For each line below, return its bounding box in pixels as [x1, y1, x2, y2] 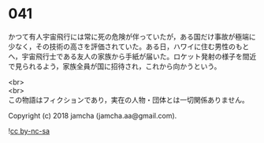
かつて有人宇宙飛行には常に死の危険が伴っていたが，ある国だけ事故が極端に [8, 32, 256, 41]
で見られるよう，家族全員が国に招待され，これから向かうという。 [8, 61, 221, 71]
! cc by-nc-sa [8, 126, 50, 135]
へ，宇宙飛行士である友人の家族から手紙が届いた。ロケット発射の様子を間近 [8, 51, 257, 61]
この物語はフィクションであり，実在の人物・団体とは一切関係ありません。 [8, 95, 250, 104]
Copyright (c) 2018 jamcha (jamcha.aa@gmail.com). [8, 111, 177, 120]
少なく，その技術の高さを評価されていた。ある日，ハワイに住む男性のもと [8, 41, 250, 51]
